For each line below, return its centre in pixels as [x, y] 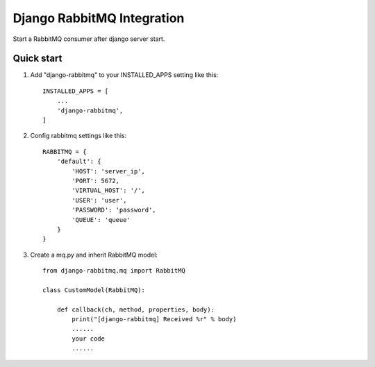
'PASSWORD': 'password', [114, 210]
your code [89, 339]
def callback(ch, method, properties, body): [136, 309]
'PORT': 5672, [96, 181]
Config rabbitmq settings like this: [78, 136]
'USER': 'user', [99, 200]
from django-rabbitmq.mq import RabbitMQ [114, 271]
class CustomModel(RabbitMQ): [94, 290]
